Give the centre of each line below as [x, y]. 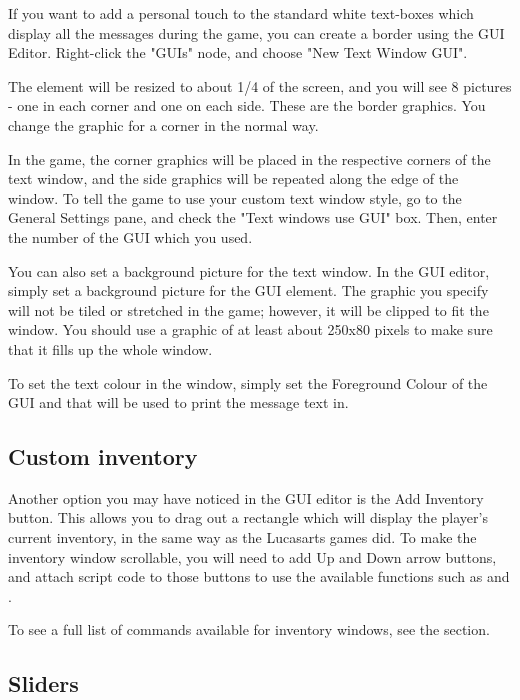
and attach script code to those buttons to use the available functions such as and [259, 576]
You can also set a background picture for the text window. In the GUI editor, [249, 270]
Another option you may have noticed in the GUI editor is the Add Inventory [246, 497]
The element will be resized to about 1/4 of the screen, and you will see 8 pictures [260, 85]
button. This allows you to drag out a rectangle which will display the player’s [248, 517]
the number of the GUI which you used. [130, 236]
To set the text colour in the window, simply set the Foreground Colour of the [248, 382]
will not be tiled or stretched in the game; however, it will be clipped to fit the [248, 309]
